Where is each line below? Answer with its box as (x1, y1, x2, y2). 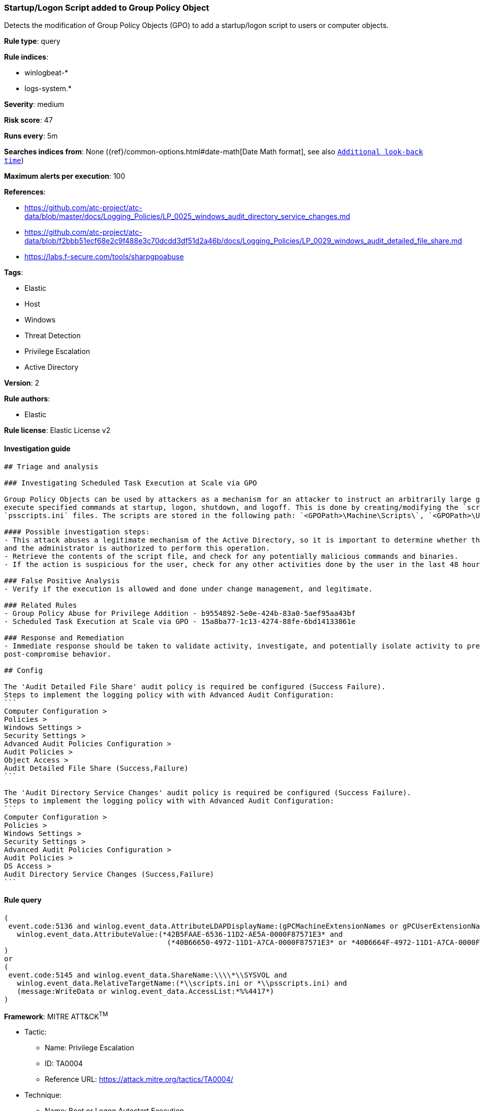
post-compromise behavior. (4, 649, 111, 658)
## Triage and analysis (4, 462, 99, 471)
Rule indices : (4, 52, 48, 62)
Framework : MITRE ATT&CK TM (4, 1010, 108, 1021)
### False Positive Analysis (4, 576, 120, 585)
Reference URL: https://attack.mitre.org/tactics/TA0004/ (45, 1075, 233, 1084)
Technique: (24, 1091, 62, 1100)
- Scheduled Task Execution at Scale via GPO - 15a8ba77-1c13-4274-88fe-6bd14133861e (4, 617, 356, 626)
